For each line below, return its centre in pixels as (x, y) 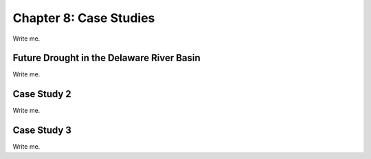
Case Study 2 (42, 94)
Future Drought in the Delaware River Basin (106, 58)
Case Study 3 (42, 130)
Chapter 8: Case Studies (84, 18)
